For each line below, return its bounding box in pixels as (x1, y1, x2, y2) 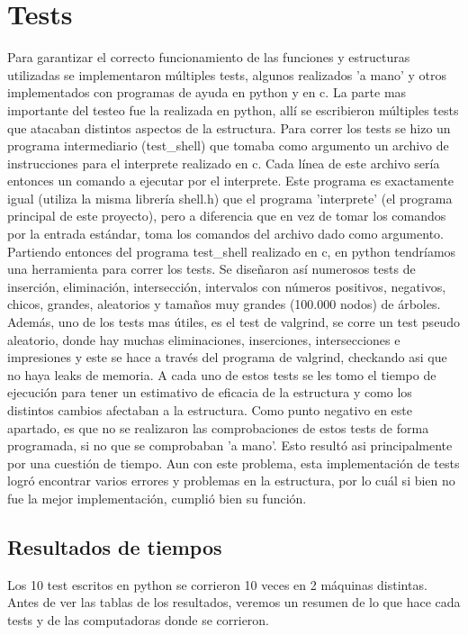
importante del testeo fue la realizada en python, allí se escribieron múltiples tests (7, 100, 459, 119)
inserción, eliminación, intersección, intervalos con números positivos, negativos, (7, 277, 446, 295)
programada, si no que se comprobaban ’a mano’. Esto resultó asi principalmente (7, 436, 453, 455)
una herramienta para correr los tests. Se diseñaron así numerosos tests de (7, 259, 416, 278)
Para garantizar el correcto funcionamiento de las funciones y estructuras (7, 48, 410, 67)
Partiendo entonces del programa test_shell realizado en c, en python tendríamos (7, 241, 456, 260)
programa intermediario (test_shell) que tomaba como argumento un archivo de (7, 136, 449, 155)
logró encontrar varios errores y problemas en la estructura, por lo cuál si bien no (7, 471, 455, 490)
